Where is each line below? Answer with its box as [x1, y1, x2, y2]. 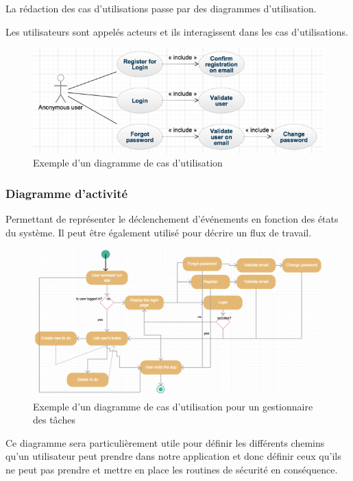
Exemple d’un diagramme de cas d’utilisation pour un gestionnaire [33, 399, 313, 413]
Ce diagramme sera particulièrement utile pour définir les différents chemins [5, 435, 325, 449]
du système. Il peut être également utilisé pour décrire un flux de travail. [5, 225, 312, 239]
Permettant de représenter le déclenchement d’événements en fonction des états [5, 212, 339, 226]
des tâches [33, 412, 75, 427]
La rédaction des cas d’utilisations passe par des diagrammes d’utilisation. [5, 1, 317, 15]
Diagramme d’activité [5, 184, 128, 201]
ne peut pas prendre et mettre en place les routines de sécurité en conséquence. [5, 462, 338, 476]
